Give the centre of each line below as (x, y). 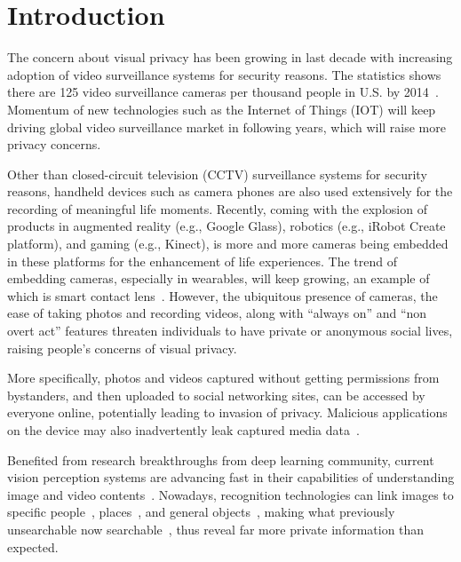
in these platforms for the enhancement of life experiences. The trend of (203, 261)
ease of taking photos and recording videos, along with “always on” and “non (217, 313)
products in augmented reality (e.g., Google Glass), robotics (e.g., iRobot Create (227, 226)
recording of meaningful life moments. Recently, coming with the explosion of (217, 208)
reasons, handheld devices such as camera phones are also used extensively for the (230, 191)
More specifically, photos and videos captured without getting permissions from (223, 378)
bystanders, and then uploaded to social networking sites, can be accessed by (216, 395)
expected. (33, 546)
